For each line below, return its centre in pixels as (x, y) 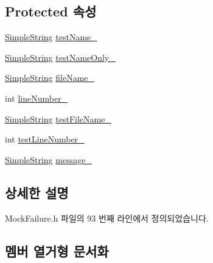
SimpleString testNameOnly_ (60, 57)
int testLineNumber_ (45, 139)
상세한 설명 (37, 192)
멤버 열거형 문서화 (57, 251)
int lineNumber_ (37, 98)
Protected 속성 (51, 11)
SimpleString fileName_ (50, 78)
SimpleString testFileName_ (58, 118)
